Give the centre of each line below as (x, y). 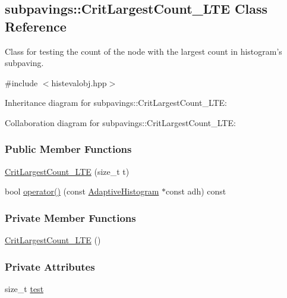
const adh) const (196, 191)
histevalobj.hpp (79, 82)
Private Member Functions (70, 217)
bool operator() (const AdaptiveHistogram (82, 191)
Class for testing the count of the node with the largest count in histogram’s (143, 51)
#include (21, 82)
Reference (36, 26)
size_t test (24, 288)
